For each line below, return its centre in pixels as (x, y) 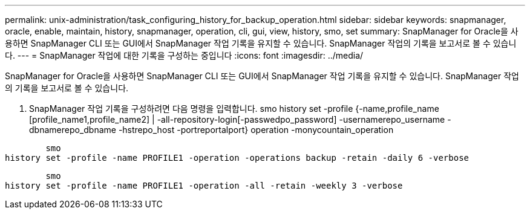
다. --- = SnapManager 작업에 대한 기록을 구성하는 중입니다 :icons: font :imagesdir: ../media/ (184, 55)
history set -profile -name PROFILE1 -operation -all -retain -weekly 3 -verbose (204, 186)
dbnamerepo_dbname (73, 130)
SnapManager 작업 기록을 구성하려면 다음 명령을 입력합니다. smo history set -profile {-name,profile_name (234, 109)
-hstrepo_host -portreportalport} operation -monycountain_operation (256, 130)
